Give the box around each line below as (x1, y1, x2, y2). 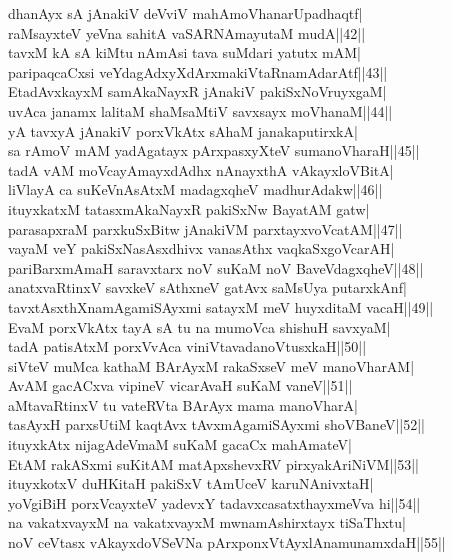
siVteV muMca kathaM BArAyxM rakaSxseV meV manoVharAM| (8, 355, 415, 376)
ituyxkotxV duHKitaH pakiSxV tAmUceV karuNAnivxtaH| (8, 473, 374, 494)
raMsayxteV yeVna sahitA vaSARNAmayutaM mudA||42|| (8, 22, 366, 43)
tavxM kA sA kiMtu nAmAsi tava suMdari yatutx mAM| (8, 42, 362, 63)
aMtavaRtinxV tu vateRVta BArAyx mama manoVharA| (8, 394, 358, 415)
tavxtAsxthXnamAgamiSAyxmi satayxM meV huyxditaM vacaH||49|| (8, 296, 434, 317)
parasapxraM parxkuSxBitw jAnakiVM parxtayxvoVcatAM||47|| (8, 218, 403, 239)
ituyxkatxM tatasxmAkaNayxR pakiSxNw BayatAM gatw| (8, 198, 370, 219)
